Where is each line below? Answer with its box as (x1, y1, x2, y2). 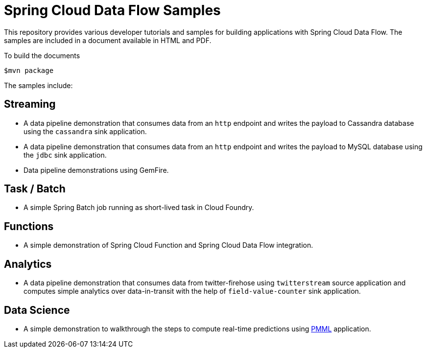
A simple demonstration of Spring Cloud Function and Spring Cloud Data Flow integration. (24, 241, 313, 250)
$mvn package (4, 66, 54, 74)
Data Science (4, 304, 70, 316)
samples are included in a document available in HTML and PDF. (4, 36, 212, 45)
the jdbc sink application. (24, 150, 107, 159)
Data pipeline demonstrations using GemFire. (24, 165, 169, 174)
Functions (4, 220, 54, 233)
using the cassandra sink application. (24, 127, 147, 136)
